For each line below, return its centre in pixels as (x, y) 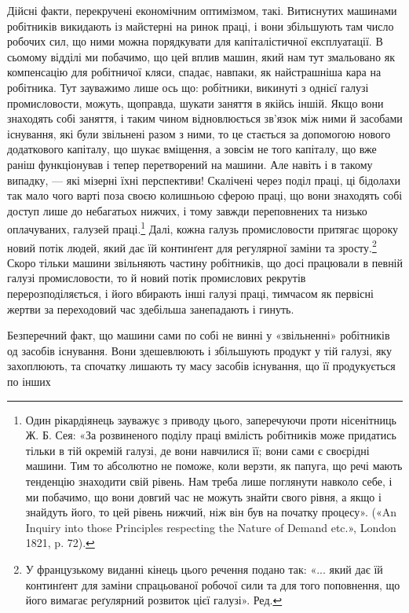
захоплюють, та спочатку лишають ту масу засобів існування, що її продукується (201, 366)
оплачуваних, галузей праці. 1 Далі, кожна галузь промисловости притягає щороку (203, 228)
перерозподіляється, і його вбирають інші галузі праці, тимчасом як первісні (190, 293)
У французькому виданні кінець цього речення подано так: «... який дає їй (204, 569)
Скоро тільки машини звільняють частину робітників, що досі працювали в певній (205, 262)
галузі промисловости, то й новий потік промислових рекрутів (157, 278)
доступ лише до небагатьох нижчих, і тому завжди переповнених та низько (187, 210)
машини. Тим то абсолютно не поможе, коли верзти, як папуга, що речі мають (214, 466)
